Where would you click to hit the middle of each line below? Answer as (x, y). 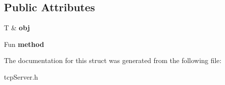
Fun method (24, 44)
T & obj (17, 28)
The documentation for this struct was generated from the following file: (113, 60)
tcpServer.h (21, 76)
